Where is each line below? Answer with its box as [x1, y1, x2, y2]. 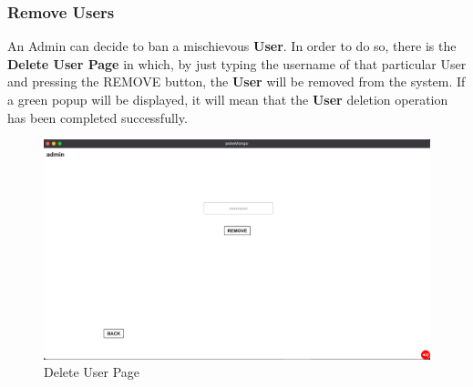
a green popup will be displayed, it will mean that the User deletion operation [7, 90, 448, 108]
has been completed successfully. [7, 107, 188, 127]
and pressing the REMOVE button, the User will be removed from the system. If [7, 72, 466, 91]
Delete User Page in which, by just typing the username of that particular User [7, 54, 467, 73]
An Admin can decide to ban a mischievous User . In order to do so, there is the [7, 36, 457, 56]
